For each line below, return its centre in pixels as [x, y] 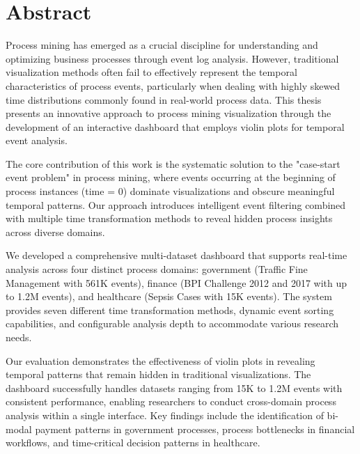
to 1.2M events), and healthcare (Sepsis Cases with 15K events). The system [169, 296]
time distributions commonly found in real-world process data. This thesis [164, 99]
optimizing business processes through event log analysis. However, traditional [172, 58]
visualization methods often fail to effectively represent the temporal [151, 72]
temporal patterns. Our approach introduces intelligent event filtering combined [176, 204]
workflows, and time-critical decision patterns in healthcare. [133, 443]
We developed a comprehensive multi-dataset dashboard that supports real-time [177, 255]
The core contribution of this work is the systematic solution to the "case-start [173, 163]
